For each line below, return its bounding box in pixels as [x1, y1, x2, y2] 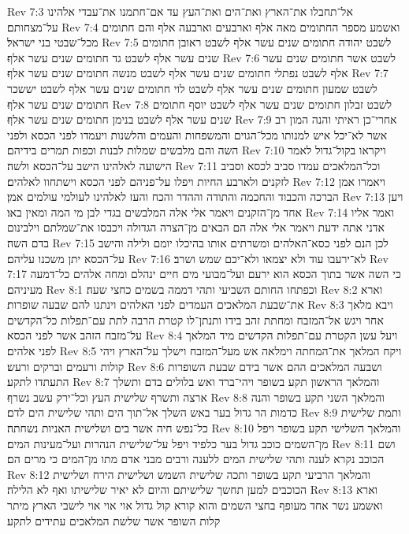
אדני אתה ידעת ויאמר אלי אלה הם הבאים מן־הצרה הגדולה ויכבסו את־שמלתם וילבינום [7, 219, 385, 235]
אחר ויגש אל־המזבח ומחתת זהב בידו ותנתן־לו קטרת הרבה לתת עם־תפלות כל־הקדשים [7, 311, 384, 328]
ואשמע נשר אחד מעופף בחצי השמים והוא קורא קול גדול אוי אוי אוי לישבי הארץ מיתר [7, 497, 383, 513]
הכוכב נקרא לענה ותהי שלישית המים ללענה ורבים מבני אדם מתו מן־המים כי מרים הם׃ [7, 451, 385, 467]
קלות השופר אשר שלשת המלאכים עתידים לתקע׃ [7, 512, 221, 528]
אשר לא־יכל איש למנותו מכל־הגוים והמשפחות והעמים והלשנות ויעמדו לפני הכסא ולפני [7, 126, 388, 143]
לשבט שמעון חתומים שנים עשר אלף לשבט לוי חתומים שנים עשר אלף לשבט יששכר [7, 80, 377, 96]
